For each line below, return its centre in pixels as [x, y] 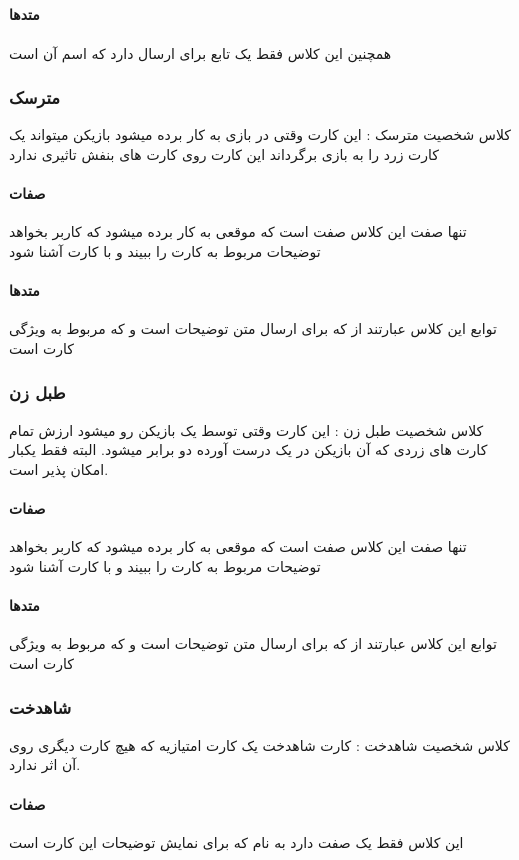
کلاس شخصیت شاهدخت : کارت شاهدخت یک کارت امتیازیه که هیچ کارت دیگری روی [259, 744]
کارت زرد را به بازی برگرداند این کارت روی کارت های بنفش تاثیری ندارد [224, 153]
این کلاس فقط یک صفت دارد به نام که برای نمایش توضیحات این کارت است [236, 841]
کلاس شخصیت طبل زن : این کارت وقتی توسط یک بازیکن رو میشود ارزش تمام [246, 429]
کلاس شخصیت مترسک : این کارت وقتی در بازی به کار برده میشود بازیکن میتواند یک [260, 134]
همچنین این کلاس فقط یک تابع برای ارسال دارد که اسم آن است [200, 52]
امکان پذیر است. [59, 468]
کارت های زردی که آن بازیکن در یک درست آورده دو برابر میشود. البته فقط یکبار [248, 449]
